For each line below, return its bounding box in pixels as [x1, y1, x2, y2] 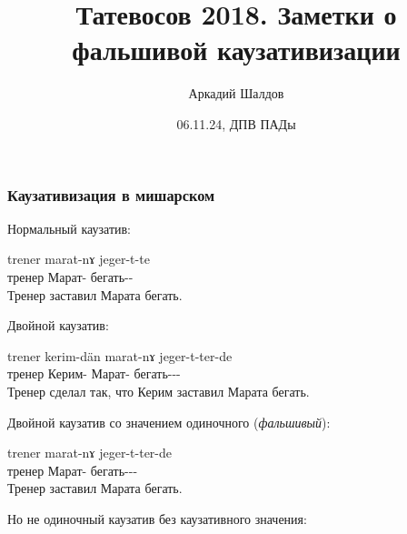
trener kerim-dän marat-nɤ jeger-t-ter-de [7, 346, 233, 365]
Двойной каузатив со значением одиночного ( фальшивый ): [7, 412, 331, 431]
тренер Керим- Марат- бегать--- [7, 364, 181, 383]
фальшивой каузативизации [72, 31, 401, 68]
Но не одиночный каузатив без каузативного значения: [7, 509, 307, 528]
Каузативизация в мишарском [7, 183, 215, 206]
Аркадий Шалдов [188, 84, 284, 103]
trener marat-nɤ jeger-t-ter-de [7, 443, 173, 462]
